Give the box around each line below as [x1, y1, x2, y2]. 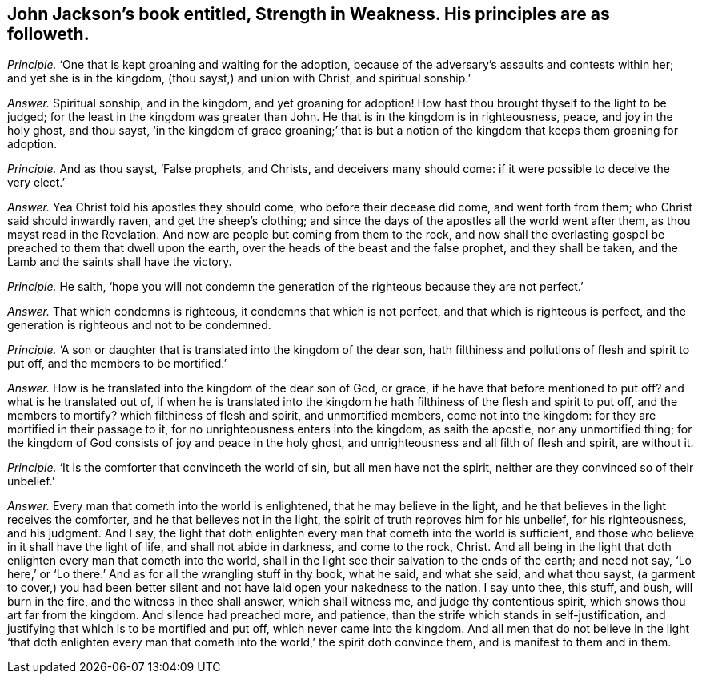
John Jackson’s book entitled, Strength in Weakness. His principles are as [7, 4, 610, 24]
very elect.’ [7, 175, 66, 190]
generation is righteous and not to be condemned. [7, 318, 271, 332]
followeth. [7, 24, 90, 44]
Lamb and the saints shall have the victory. [7, 255, 232, 269]
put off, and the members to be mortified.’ [7, 356, 227, 371]
